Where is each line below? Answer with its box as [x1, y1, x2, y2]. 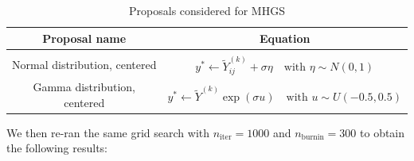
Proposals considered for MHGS [129, 2, 285, 18]
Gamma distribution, [33, 79, 135, 95]
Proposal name [42, 29, 127, 46]
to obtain [360, 124, 405, 140]
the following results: [6, 140, 107, 156]
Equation [259, 29, 310, 46]
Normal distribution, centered [12, 56, 157, 73]
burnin [301, 133, 324, 142]
